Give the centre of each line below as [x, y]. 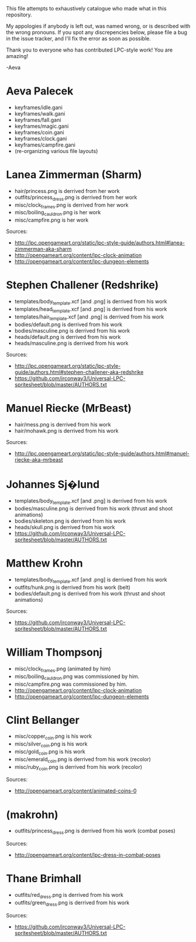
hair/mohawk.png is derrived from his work [66, 431]
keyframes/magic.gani [42, 126]
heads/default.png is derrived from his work [68, 337]
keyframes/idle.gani [38, 107]
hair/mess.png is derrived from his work [63, 424]
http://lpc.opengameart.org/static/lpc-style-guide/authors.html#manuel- [102, 453]
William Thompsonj [54, 653]
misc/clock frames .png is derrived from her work [71, 206]
